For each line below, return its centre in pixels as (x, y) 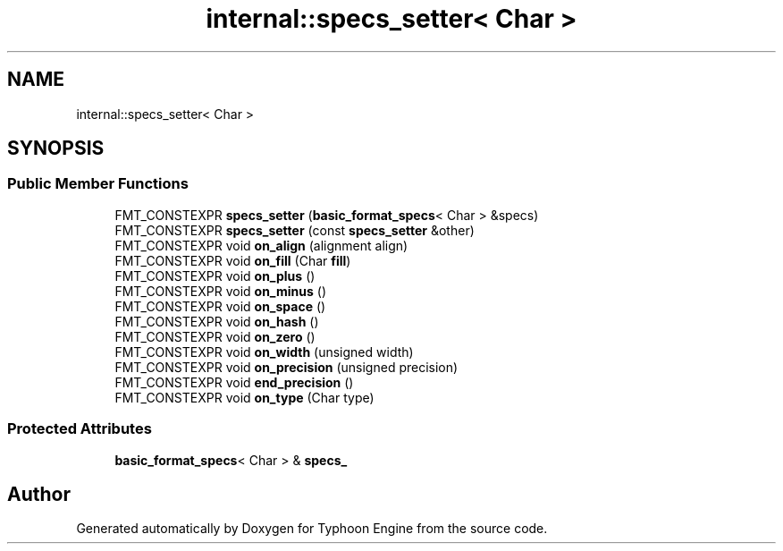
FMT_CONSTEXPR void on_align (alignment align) (261, 245)
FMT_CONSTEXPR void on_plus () (215, 275)
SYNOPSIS (56, 148)
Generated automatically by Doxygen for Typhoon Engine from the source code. (312, 529)
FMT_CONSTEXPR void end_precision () (234, 382)
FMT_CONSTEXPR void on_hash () (217, 321)
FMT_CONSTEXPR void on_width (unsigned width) (264, 352)
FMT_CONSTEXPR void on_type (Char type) (244, 397)
